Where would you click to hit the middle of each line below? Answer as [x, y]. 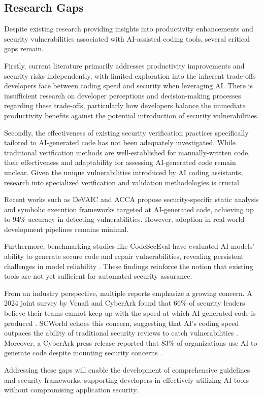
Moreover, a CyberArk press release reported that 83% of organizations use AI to [131, 342]
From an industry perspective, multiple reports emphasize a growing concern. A [128, 293]
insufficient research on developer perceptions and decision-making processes [123, 95]
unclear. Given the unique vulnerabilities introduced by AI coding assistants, [124, 172]
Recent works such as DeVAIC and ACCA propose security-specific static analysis [131, 199]
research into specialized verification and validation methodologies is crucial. [123, 182]
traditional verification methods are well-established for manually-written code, [127, 152]
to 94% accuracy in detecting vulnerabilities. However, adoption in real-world [124, 219]
